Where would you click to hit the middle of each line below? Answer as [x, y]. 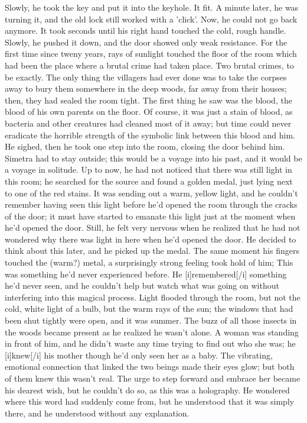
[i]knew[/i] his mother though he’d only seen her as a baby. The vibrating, [139, 355]
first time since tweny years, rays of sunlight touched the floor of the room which [151, 54]
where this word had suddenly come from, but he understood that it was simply [150, 401]
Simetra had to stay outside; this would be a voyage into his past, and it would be [153, 158]
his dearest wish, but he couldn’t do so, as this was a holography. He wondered [147, 390]
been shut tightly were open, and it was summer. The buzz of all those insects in [151, 320]
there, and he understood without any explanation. [97, 413]
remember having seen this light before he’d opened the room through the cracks [151, 204]
